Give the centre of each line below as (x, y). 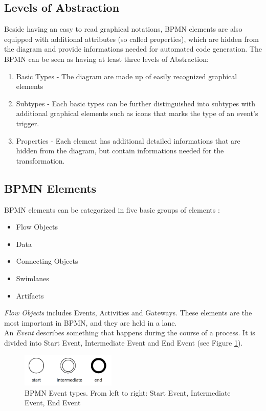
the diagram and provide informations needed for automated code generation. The (133, 49)
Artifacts (30, 295)
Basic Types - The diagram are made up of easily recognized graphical (127, 76)
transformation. (40, 160)
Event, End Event (53, 403)
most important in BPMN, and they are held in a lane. (91, 322)
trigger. (28, 123)
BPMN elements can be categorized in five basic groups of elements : (112, 209)
